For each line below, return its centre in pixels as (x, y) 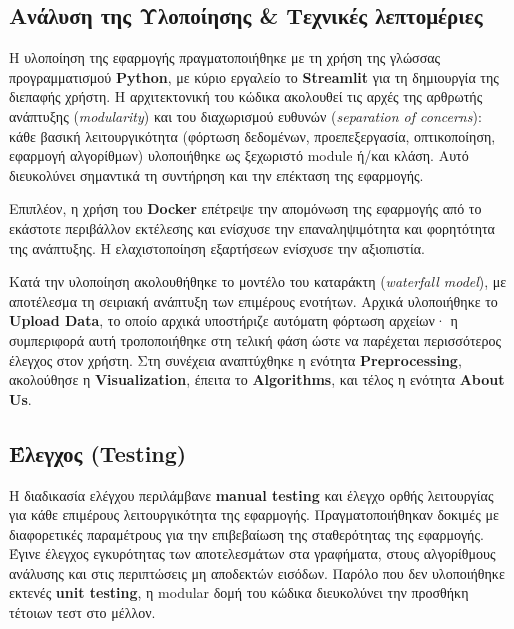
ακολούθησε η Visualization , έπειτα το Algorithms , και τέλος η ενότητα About (257, 379)
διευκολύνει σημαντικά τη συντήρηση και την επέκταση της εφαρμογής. (216, 174)
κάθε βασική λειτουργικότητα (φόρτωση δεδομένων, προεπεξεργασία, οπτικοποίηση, (252, 135)
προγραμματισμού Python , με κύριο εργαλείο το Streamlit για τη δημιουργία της (254, 76)
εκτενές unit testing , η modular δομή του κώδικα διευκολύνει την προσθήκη (239, 592)
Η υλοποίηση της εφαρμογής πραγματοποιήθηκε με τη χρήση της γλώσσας (225, 57)
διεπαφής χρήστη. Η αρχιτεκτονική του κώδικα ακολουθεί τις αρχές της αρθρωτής (246, 96)
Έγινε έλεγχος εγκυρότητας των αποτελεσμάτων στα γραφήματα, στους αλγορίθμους (252, 553)
